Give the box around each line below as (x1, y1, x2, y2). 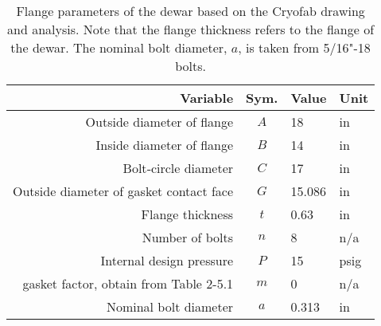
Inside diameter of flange (95, 136, 234, 154)
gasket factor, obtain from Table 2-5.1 (22, 274, 234, 293)
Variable (180, 88, 234, 107)
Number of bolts (142, 228, 234, 246)
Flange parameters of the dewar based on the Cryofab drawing (16, 2, 365, 20)
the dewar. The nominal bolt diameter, (10, 38, 227, 57)
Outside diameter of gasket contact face (13, 182, 234, 200)
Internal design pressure (100, 251, 234, 269)
